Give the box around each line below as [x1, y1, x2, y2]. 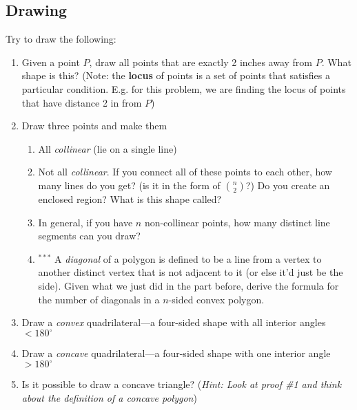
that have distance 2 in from [21, 95, 142, 109]
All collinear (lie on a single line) [38, 141, 177, 155]
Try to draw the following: [6, 32, 116, 46]
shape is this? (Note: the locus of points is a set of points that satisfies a [21, 68, 331, 83]
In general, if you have [38, 215, 133, 229]
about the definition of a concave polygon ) [21, 390, 197, 404]
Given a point [21, 54, 80, 69]
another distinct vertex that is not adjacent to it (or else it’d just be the [38, 265, 343, 279]
